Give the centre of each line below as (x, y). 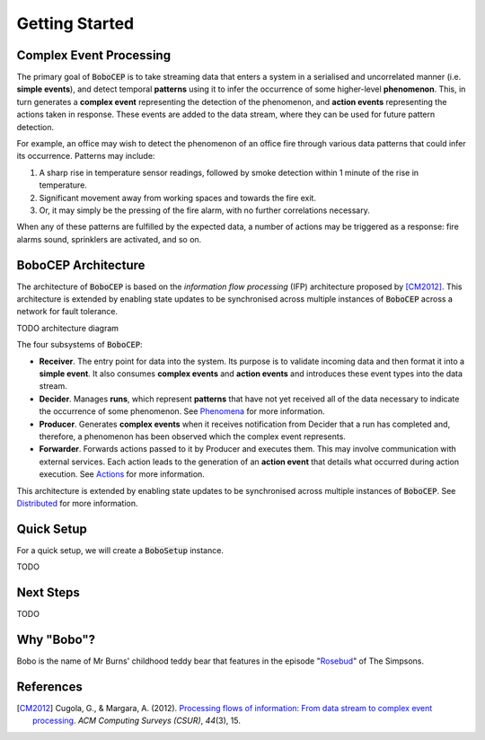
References (49, 687)
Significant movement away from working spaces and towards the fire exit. (177, 198)
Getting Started (75, 23)
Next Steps (48, 593)
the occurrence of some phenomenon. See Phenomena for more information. (182, 411)
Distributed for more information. (77, 503)
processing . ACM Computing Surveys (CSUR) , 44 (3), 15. (137, 721)
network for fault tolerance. (67, 312)
